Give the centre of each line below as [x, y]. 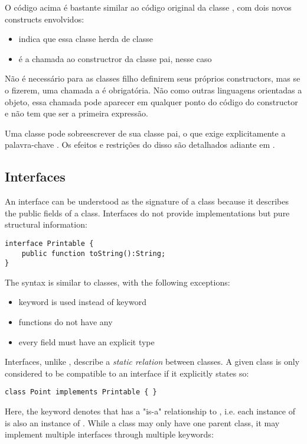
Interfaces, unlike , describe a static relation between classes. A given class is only [152, 362]
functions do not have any [66, 322]
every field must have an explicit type [86, 341]
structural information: [46, 224]
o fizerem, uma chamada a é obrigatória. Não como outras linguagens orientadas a [153, 90]
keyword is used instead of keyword [82, 302]
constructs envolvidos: [45, 19]
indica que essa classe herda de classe [86, 39]
